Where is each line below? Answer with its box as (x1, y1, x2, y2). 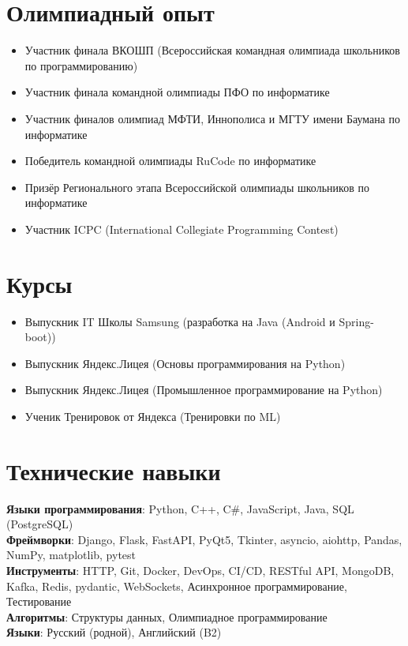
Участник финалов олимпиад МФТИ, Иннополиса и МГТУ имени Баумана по (24, 110, 401, 126)
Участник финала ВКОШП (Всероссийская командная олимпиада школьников (24, 42, 400, 58)
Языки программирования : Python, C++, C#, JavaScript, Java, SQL (6, 500, 354, 516)
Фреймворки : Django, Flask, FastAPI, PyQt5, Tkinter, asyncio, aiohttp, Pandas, (6, 531, 402, 547)
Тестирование (6, 593, 72, 610)
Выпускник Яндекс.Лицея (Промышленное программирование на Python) (24, 381, 383, 398)
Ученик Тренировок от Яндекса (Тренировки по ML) (24, 408, 281, 424)
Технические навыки (6, 454, 221, 486)
